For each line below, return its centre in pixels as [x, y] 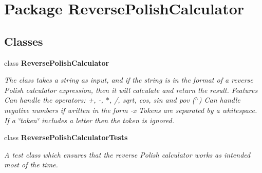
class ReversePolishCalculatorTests [66, 137]
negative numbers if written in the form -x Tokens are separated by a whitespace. [131, 110]
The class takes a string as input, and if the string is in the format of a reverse [129, 80]
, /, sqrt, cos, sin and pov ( [152, 100]
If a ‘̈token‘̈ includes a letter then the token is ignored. [89, 120]
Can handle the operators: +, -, [54, 100]
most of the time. [31, 165]
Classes [24, 41]
